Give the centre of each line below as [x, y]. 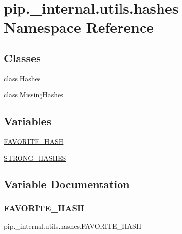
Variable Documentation [67, 184]
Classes [22, 58]
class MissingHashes [34, 95]
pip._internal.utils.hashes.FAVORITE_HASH [73, 226]
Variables [28, 121]
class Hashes [22, 78]
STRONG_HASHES [35, 157]
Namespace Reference [79, 27]
